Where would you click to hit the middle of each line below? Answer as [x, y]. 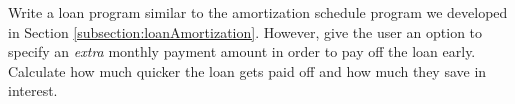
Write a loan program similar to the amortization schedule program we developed [258, 12]
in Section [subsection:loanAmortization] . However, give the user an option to [245, 31]
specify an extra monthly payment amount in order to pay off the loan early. [242, 51]
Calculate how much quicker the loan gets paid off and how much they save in [247, 70]
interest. [33, 90]
